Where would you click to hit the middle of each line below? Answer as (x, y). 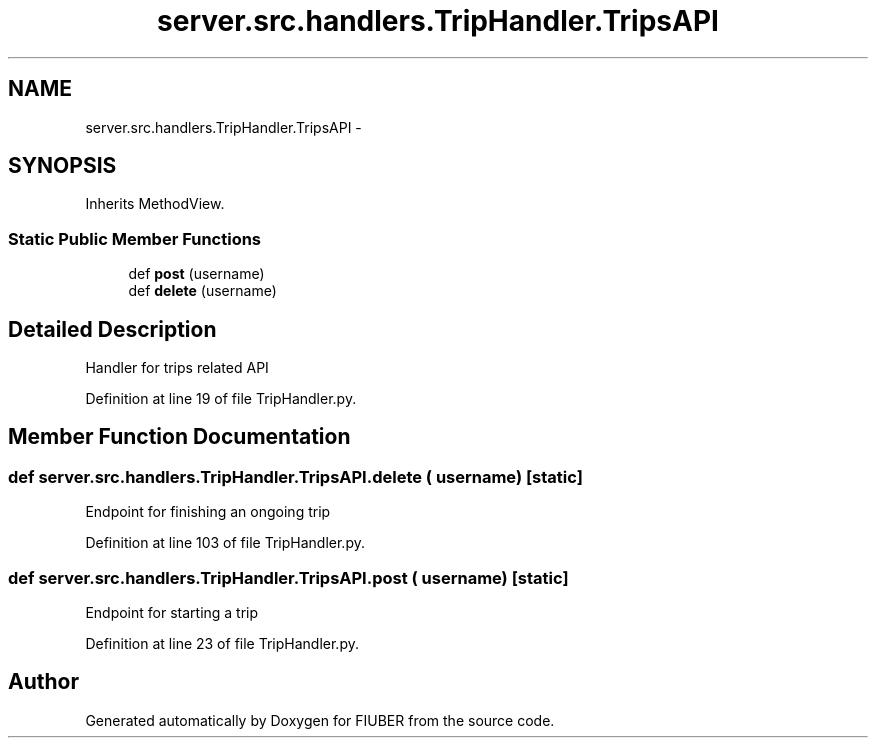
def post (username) (196, 274)
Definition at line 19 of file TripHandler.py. (221, 399)
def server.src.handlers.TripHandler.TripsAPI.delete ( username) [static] (295, 476)
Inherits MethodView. (155, 204)
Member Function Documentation (179, 437)
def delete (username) (202, 291)
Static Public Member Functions (135, 238)
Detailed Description (112, 329)
